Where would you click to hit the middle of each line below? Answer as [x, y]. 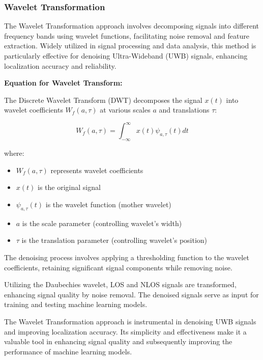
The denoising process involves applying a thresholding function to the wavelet [127, 257]
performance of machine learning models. [68, 351]
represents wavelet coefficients [97, 170]
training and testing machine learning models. [76, 304]
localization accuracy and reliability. [60, 65]
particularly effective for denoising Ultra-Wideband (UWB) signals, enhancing [126, 56]
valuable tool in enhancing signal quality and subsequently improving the [118, 341]
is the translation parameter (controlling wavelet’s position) [114, 240]
